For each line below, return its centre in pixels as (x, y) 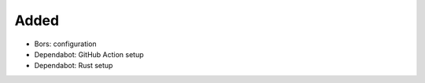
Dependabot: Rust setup (74, 66)
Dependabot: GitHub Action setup (89, 54)
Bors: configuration (66, 44)
